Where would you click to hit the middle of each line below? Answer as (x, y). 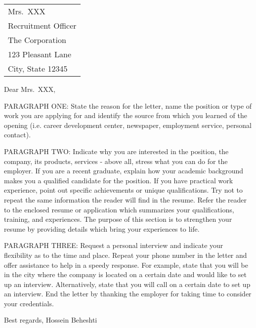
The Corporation (37, 40)
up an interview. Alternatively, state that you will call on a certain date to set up (127, 284)
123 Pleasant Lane (40, 54)
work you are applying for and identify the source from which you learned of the (126, 115)
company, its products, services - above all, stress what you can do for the (116, 161)
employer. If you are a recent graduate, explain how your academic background (124, 171)
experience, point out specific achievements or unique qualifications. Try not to (123, 190)
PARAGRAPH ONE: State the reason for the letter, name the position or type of (128, 105)
